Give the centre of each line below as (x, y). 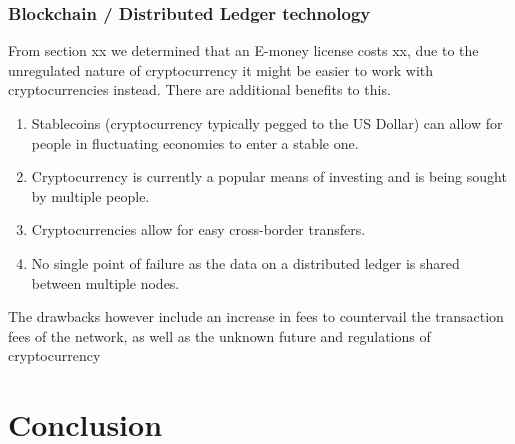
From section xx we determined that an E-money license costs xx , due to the (243, 50)
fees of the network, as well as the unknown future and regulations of (219, 335)
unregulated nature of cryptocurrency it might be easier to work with (221, 69)
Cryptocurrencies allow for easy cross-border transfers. (198, 229)
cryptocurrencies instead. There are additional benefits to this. (199, 89)
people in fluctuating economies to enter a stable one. (195, 142)
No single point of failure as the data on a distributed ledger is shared (245, 262)
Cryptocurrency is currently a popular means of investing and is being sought (269, 176)
